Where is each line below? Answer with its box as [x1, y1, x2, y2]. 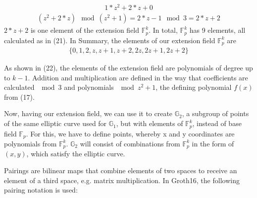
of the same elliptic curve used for [4, 118, 107, 129]
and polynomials [64, 82, 114, 92]
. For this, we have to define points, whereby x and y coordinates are [26, 128, 235, 138]
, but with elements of [116, 118, 183, 129]
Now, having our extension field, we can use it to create [4, 108, 173, 119]
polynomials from [4, 138, 57, 148]
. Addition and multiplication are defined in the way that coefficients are [28, 72, 248, 82]
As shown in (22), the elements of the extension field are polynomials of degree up [4, 63, 253, 73]
